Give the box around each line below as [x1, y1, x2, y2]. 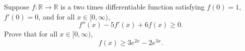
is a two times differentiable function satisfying [60, 1, 205, 11]
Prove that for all [4, 28, 58, 39]
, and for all [38, 11, 75, 21]
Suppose [4, 1, 30, 11]
